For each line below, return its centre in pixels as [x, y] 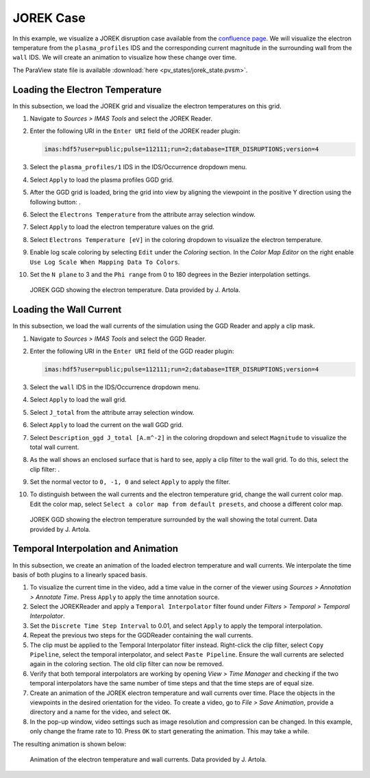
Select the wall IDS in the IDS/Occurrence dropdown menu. [115, 387]
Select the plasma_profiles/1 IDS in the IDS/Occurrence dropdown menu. [138, 167]
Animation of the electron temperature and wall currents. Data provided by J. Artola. [148, 759]
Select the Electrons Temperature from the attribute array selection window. [143, 214]
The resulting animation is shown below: [70, 744]
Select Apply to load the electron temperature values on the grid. [122, 227]
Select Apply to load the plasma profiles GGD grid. [102, 180]
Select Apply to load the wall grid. [78, 400]
